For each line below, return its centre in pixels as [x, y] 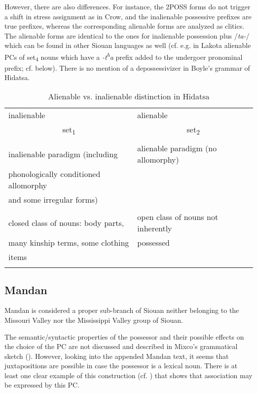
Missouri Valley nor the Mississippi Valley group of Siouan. [94, 320]
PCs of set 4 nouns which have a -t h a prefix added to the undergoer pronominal [124, 57]
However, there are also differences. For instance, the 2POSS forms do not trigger [128, 6]
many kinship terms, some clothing [69, 243]
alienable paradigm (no [177, 148]
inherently [155, 228]
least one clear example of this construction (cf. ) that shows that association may [128, 375]
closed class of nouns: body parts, [66, 222]
